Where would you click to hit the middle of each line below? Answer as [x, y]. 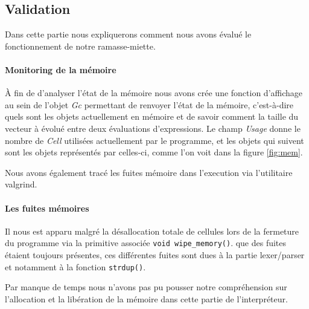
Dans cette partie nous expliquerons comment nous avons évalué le [128, 34]
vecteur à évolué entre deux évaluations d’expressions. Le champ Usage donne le [153, 128]
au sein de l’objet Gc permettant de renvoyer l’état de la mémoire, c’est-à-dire [149, 104]
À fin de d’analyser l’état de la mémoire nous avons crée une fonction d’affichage [154, 93]
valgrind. [21, 184]
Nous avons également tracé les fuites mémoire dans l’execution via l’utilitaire [149, 172]
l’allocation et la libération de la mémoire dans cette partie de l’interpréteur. [146, 298]
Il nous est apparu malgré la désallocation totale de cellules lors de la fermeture [152, 231]
